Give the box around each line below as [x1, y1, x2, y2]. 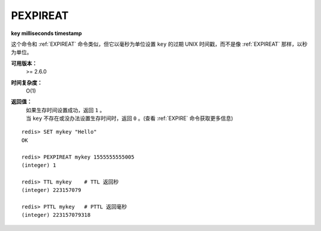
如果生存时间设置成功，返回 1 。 [26, 106, 105, 113]
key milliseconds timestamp [11, 30, 83, 37]
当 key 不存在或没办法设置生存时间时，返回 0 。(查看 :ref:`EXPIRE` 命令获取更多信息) [26, 115, 234, 122]
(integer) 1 [21, 162, 56, 169]
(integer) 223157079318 [21, 211, 91, 219]
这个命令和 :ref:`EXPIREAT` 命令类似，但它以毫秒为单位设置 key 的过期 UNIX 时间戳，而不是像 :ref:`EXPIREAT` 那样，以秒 [11, 40, 308, 48]
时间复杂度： [11, 79, 43, 86]
